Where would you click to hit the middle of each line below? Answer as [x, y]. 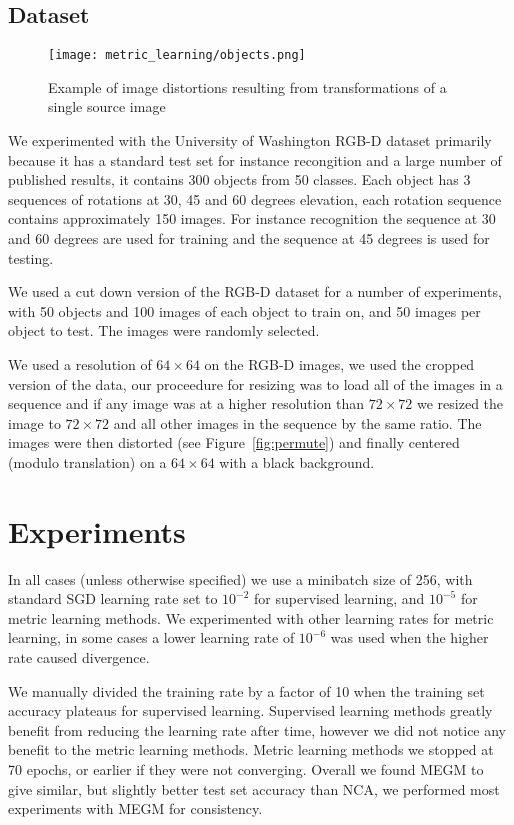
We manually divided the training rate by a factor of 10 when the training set [246, 690]
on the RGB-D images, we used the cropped [339, 363]
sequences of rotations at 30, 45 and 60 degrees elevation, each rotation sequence [255, 198]
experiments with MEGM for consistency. [135, 808]
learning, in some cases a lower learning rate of [151, 637]
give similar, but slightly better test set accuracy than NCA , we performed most [254, 788]
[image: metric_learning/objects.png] [177, 55]
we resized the [460, 403]
